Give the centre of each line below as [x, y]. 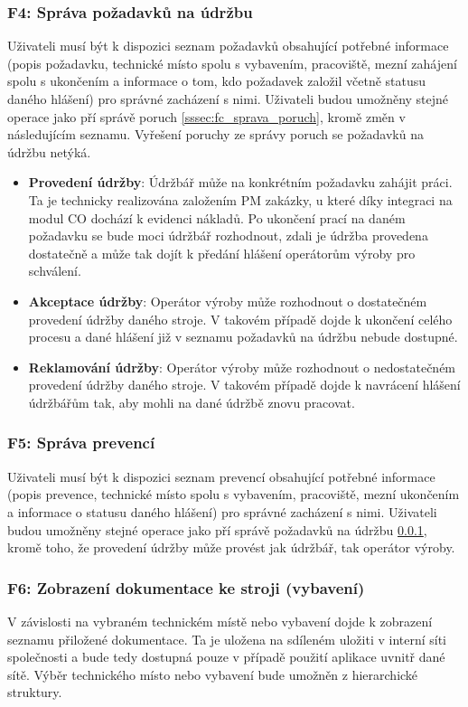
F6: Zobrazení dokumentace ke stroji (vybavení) [186, 587]
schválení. [55, 271]
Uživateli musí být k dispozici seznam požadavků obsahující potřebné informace [228, 46]
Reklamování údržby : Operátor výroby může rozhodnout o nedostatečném [242, 367]
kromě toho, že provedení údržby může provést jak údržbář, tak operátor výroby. [231, 547]
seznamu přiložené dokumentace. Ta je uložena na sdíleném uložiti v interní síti [227, 639]
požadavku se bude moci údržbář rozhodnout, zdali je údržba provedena [228, 236]
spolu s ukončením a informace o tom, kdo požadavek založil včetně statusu [217, 81]
